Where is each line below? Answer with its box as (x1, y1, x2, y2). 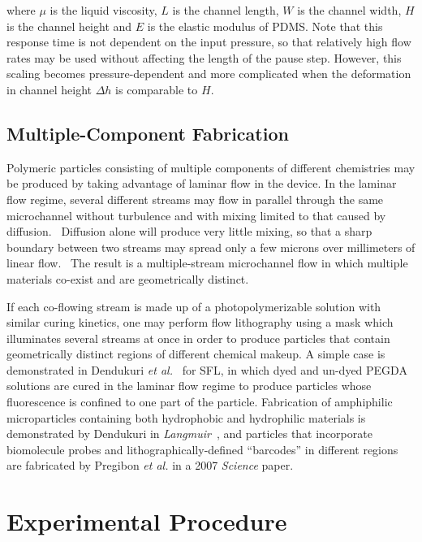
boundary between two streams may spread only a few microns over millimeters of (6, 238, 416, 255)
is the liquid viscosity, (50, 2, 157, 18)
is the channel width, (297, 2, 402, 18)
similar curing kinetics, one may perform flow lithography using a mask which (6, 314, 394, 331)
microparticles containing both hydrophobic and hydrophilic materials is (6, 409, 366, 426)
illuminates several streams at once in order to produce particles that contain (6, 329, 390, 346)
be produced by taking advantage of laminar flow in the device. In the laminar (6, 175, 397, 192)
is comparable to (115, 80, 198, 98)
